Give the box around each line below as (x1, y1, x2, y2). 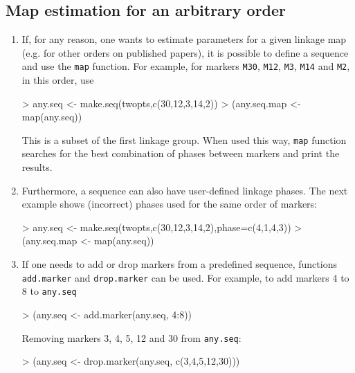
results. (21, 160, 53, 174)
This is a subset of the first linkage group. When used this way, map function (21, 132, 347, 147)
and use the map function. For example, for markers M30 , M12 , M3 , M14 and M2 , (21, 59, 350, 73)
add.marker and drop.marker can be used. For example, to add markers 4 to (21, 270, 349, 284)
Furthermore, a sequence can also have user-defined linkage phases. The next (21, 183, 348, 197)
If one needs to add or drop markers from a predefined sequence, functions (21, 257, 337, 271)
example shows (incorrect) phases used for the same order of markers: (21, 197, 317, 211)
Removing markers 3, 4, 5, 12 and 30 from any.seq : (21, 330, 242, 345)
